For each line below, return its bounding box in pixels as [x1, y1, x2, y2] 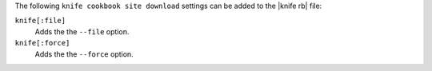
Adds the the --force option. [34, 49, 134, 59]
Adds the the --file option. [34, 26, 130, 36]
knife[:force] [14, 38, 70, 48]
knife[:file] [14, 16, 66, 26]
